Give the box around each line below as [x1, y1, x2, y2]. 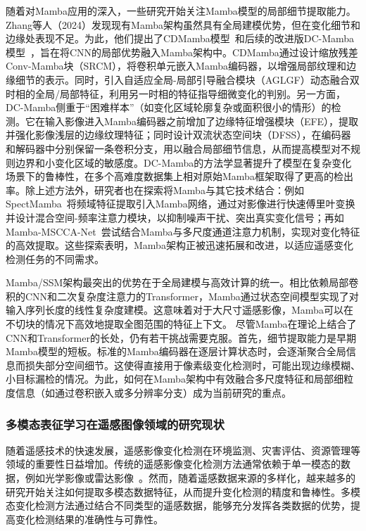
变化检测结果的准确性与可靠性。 [15, 511, 163, 526]
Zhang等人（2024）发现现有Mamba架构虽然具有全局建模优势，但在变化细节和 [6, 17, 361, 32]
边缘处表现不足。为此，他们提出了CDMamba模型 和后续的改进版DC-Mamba [6, 31, 355, 46]
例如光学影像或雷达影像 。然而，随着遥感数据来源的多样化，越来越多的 [25, 471, 355, 485]
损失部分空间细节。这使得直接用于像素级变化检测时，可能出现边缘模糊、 [25, 357, 360, 372]
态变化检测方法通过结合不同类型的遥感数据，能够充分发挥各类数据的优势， [6, 498, 351, 513]
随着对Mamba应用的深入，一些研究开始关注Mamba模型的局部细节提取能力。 [6, 4, 356, 18]
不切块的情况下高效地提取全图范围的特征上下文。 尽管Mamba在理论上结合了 [6, 316, 357, 331]
